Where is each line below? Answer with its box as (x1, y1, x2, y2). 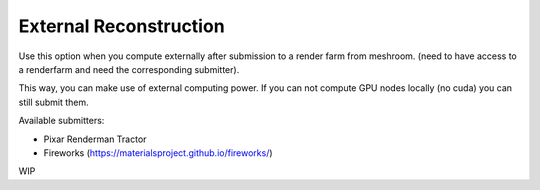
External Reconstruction (18, 15, 225, 37)
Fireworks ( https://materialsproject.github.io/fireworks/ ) (43, 146, 274, 159)
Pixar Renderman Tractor (43, 133, 147, 145)
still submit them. (18, 96, 89, 108)
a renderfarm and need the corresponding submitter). (18, 63, 240, 75)
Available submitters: (18, 115, 105, 127)
